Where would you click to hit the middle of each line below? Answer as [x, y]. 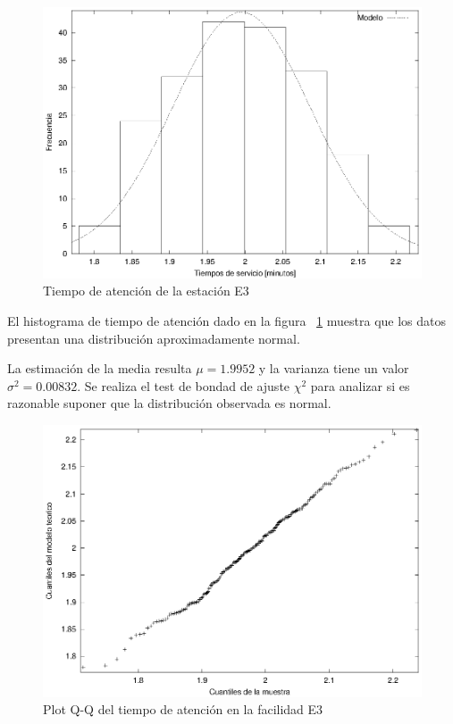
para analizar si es [360, 385]
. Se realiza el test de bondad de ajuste [184, 385]
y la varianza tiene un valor [334, 368]
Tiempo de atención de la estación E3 [146, 291]
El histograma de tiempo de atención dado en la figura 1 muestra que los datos [227, 320]
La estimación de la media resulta [100, 368]
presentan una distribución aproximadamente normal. [154, 338]
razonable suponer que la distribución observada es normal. [169, 403]
